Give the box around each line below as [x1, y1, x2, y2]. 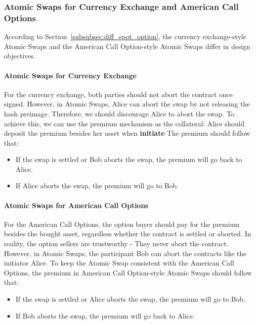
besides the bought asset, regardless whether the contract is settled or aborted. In [4, 228, 252, 239]
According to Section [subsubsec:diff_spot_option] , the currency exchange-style [4, 31, 247, 42]
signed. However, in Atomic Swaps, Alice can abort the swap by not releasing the [4, 99, 250, 109]
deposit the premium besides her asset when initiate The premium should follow [4, 128, 250, 138]
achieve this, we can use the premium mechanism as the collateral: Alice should [4, 118, 245, 128]
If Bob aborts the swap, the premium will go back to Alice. [15, 310, 195, 321]
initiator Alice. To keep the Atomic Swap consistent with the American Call [4, 258, 234, 268]
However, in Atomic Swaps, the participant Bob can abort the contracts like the [4, 248, 247, 258]
